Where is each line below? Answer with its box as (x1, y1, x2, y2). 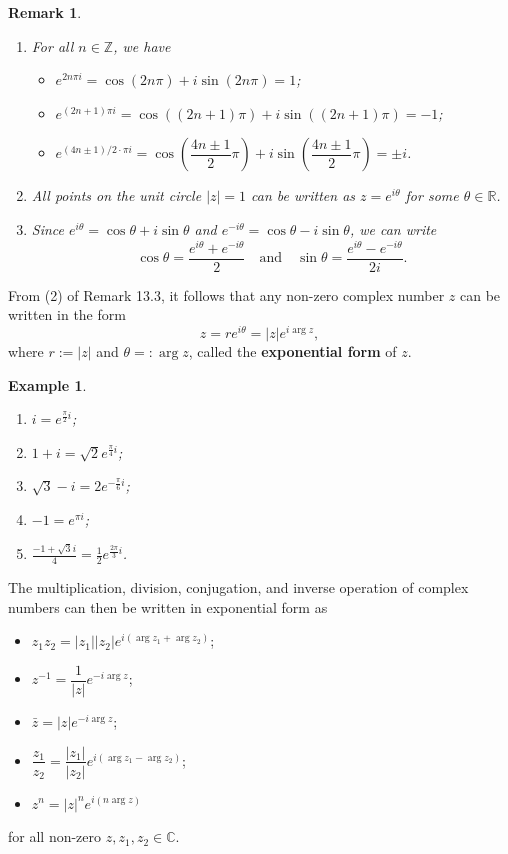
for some (405, 185, 459, 206)
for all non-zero (8, 826, 102, 847)
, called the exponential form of (188, 340, 397, 361)
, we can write (349, 218, 437, 239)
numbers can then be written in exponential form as (8, 596, 328, 617)
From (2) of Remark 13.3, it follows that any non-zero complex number (8, 284, 445, 305)
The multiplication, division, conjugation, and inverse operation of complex (8, 577, 469, 598)
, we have (113, 35, 171, 56)
